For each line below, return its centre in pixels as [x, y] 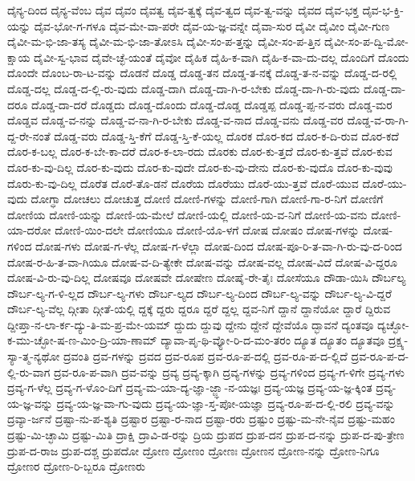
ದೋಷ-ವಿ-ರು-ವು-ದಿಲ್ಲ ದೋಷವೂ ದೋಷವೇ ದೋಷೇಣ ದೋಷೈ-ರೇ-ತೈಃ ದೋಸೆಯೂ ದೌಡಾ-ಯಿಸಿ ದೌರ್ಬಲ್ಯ [207, 277]
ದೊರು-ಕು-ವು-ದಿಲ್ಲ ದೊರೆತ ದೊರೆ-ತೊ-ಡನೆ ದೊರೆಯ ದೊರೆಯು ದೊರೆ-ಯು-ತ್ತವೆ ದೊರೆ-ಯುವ [183, 183]
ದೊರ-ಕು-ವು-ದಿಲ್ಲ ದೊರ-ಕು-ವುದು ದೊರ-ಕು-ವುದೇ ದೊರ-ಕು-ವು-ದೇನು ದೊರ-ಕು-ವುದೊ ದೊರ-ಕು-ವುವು [200, 167]
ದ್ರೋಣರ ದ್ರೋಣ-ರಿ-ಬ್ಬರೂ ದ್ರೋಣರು [77, 466]
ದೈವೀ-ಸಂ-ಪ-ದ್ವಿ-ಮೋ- [367, 41]
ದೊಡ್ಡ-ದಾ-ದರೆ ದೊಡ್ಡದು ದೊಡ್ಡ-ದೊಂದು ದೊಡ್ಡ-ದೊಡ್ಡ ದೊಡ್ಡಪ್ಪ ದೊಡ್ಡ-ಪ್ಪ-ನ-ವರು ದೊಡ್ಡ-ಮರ [212, 104]
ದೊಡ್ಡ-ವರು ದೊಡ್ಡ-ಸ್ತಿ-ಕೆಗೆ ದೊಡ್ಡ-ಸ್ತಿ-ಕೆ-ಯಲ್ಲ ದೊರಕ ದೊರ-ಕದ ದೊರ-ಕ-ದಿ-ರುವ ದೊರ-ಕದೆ [226, 135]
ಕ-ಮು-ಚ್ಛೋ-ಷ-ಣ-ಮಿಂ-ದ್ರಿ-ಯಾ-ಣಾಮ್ [82, 340]
